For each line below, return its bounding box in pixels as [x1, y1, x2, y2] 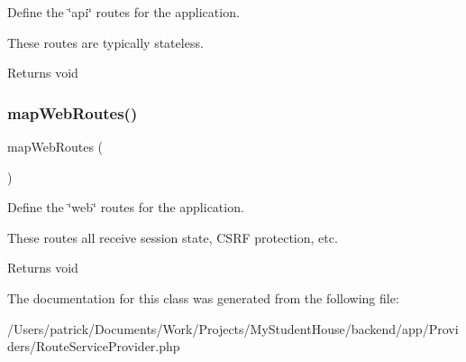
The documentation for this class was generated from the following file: [7, 288, 399, 307]
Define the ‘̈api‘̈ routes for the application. [7, 3, 240, 21]
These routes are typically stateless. [7, 32, 204, 51]
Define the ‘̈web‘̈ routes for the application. [7, 198, 244, 217]
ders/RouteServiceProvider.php [7, 337, 180, 356]
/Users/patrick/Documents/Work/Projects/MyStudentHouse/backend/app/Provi [7, 319, 459, 338]
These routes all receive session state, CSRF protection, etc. [7, 227, 338, 246]
